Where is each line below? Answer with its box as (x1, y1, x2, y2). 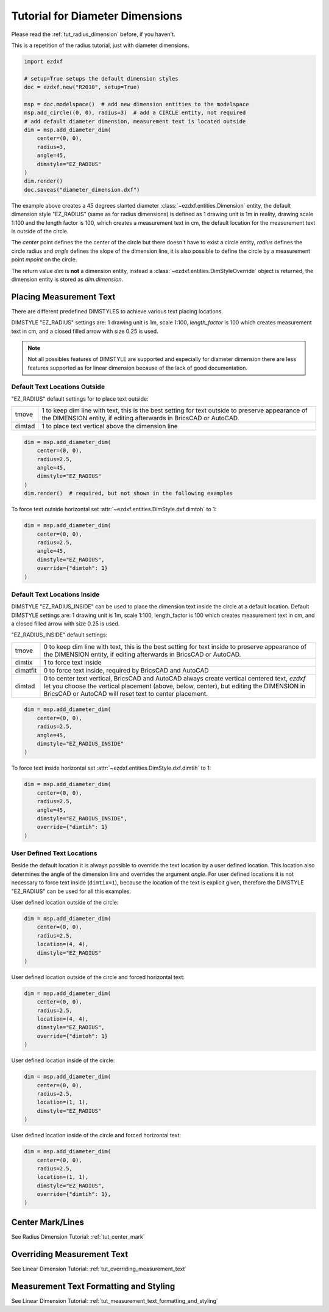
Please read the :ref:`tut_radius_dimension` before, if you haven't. (11, 31, 176, 38)
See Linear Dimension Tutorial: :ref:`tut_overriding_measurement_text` (11, 1265, 187, 1272)
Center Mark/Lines (11, 1217, 85, 1227)
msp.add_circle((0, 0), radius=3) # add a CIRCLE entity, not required (24, 109, 246, 116)
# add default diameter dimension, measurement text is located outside (24, 118, 246, 125)
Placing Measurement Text (11, 291, 116, 302)
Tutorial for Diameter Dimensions (11, 9, 183, 23)
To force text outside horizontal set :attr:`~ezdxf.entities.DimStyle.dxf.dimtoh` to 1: (11, 506, 217, 513)
